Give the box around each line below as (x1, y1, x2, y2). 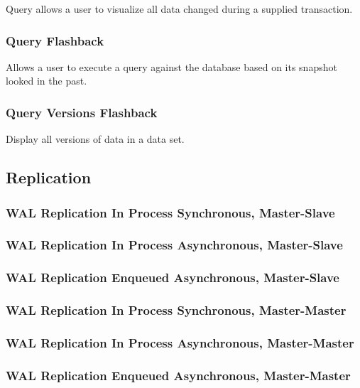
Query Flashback (6, 31, 104, 49)
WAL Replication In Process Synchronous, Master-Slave (6, 203, 335, 221)
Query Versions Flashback (6, 103, 158, 121)
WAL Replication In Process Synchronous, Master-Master (6, 301, 347, 319)
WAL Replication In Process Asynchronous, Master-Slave (6, 236, 343, 254)
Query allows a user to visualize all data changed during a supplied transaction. (6, 1, 353, 16)
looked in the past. (6, 73, 87, 88)
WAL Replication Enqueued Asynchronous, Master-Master (6, 366, 351, 384)
